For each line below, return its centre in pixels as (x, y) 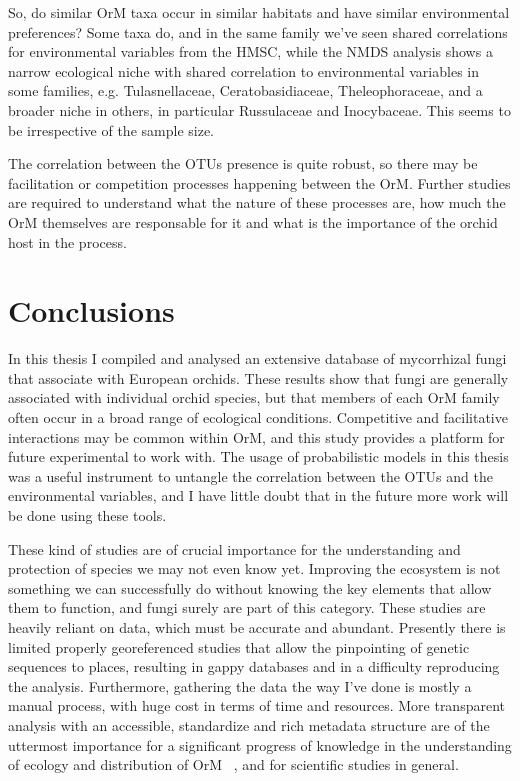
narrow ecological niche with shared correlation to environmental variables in (243, 70)
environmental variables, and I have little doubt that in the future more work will (258, 495)
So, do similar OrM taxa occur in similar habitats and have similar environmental (259, 12)
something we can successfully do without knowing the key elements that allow (250, 587)
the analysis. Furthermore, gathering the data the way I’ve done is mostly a (240, 685)
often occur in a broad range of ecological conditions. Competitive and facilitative (258, 417)
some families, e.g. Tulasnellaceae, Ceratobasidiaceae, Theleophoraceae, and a (245, 90)
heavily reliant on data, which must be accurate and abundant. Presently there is (257, 626)
